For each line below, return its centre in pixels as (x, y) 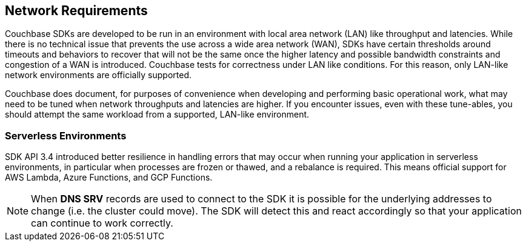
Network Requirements (76, 11)
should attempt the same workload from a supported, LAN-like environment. (157, 115)
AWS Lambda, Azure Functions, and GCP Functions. (109, 178)
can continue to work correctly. (102, 223)
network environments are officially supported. (98, 75)
